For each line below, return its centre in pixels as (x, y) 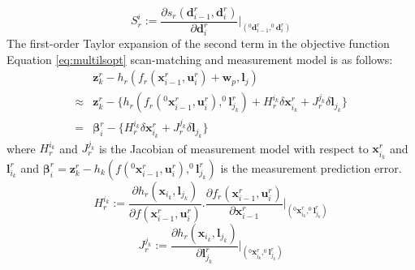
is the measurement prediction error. (311, 167)
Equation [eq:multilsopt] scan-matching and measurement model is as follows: (200, 59)
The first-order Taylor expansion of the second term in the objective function (198, 43)
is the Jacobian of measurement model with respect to (233, 148)
